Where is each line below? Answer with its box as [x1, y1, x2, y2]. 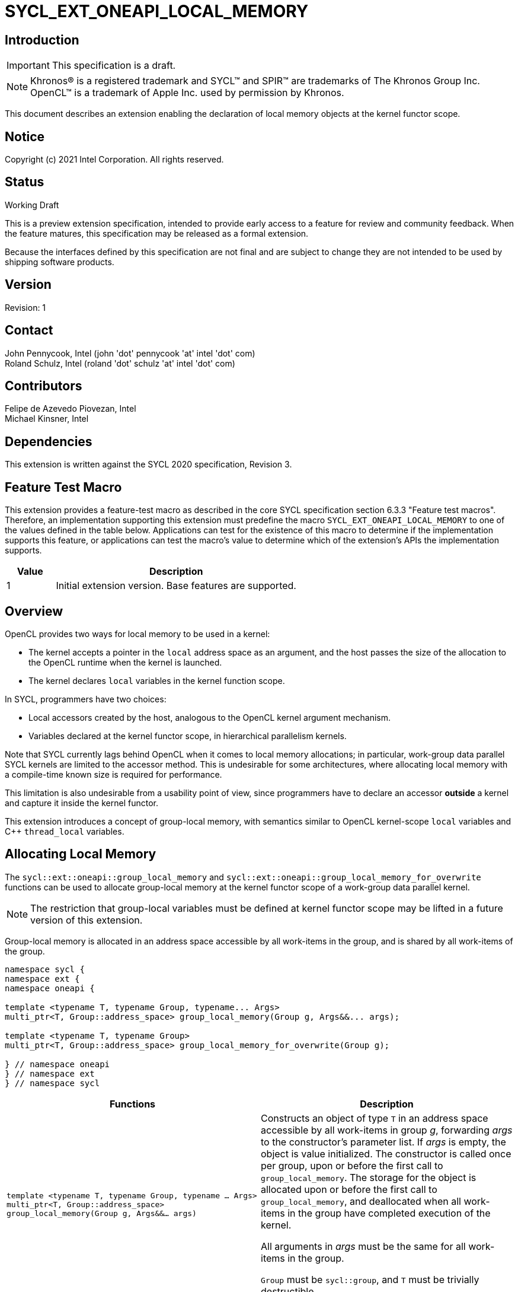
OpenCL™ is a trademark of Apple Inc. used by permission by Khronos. [30, 87, 344, 99]
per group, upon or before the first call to [261, 1159, 443, 1172]
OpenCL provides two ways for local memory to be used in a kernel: [5, 628, 270, 639]
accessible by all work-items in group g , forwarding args [261, 1124, 513, 1136]
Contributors [5, 378, 82, 393]
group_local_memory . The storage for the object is [261, 1171, 477, 1183]
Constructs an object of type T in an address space [261, 1112, 488, 1124]
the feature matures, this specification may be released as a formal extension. [5, 228, 309, 238]
